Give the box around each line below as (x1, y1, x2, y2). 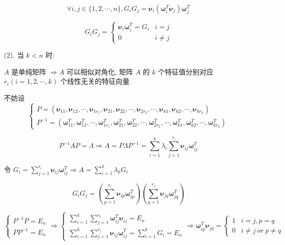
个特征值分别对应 (158, 66, 213, 76)
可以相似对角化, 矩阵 (66, 66, 133, 76)
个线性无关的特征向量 (60, 76, 130, 86)
